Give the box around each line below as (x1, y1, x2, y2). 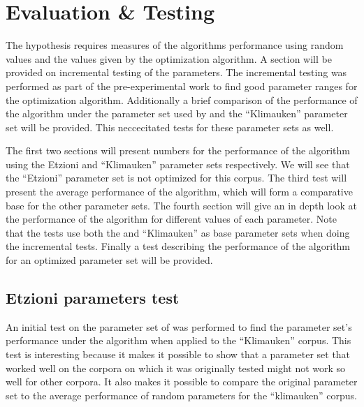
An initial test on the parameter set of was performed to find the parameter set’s (6, 319, 352, 334)
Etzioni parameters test (6, 287, 180, 309)
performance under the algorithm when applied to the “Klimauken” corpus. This (6, 333, 351, 348)
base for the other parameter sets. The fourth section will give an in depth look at (6, 198, 357, 212)
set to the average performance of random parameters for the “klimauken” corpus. (6, 387, 357, 402)
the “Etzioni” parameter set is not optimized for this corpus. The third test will (6, 170, 347, 185)
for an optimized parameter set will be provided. (6, 253, 213, 267)
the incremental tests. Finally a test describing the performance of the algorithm (6, 239, 351, 253)
